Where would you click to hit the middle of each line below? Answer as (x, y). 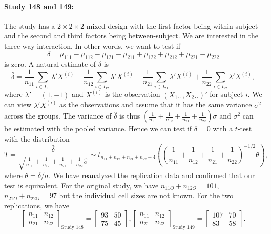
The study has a (30, 25)
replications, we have (37, 205)
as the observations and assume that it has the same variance (156, 104)
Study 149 (183, 228)
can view (18, 104)
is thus (130, 116)
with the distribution (37, 138)
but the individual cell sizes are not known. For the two (146, 195)
